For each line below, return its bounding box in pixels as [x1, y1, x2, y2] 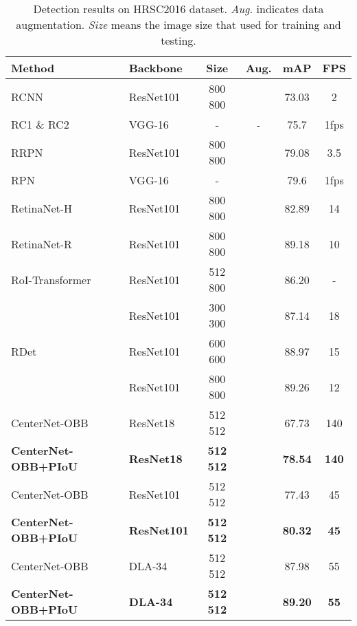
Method [11, 60, 55, 76]
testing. [161, 32, 196, 48]
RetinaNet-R [11, 235, 72, 252]
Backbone [128, 60, 183, 76]
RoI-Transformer [11, 271, 91, 288]
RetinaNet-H [11, 199, 73, 216]
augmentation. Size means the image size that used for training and [16, 17, 341, 32]
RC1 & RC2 [11, 116, 69, 132]
